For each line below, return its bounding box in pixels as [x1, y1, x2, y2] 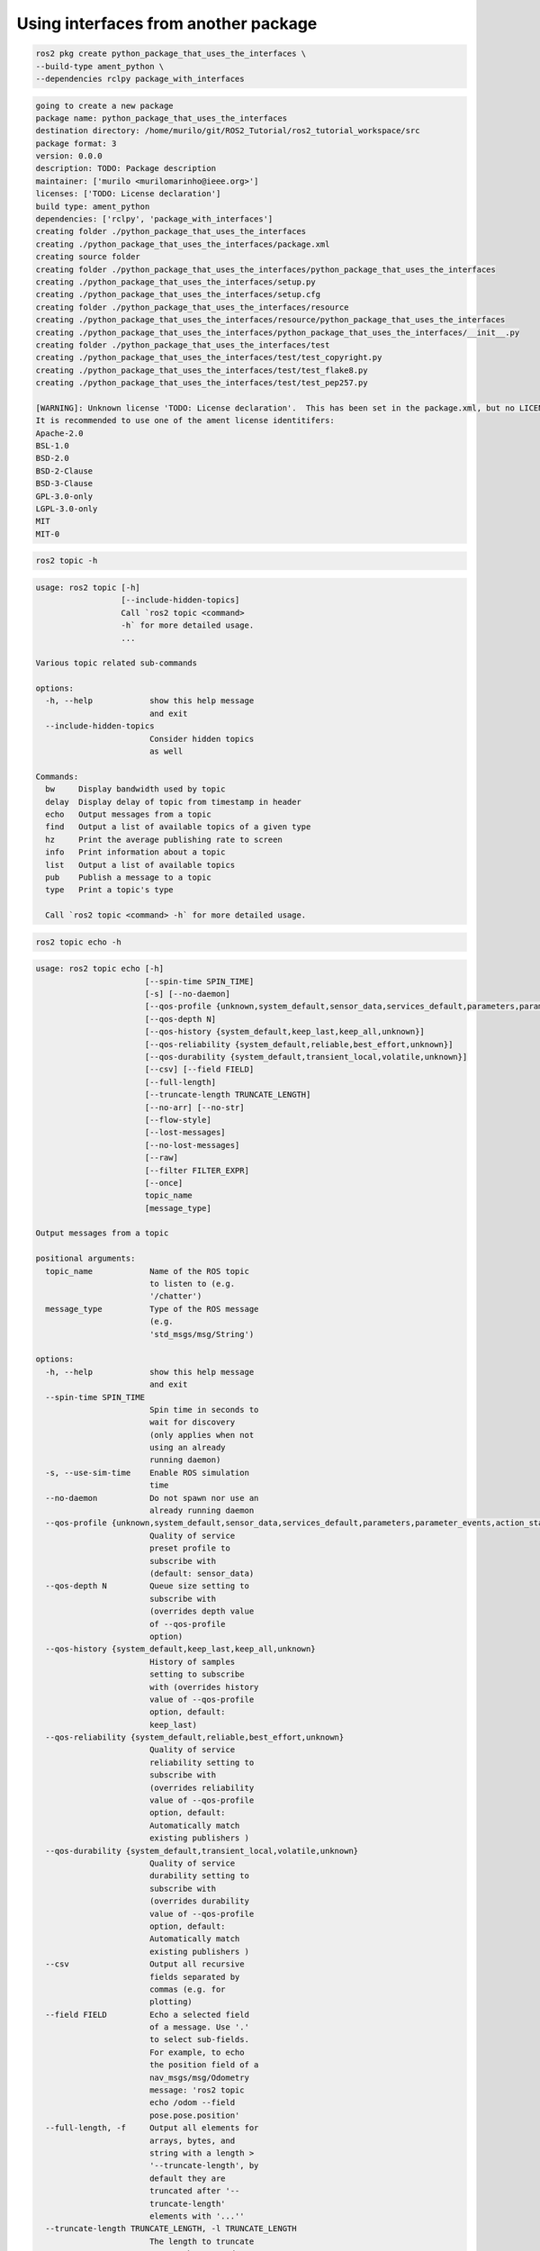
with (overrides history [148, 1682, 259, 1692]
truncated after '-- [148, 2186, 240, 2196]
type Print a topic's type [45, 885, 175, 895]
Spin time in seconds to [148, 1405, 259, 1415]
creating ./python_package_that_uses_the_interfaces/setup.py [35, 276, 316, 287]
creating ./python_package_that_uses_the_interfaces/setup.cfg [35, 289, 321, 300]
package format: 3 [35, 138, 117, 149]
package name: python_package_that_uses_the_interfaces [35, 113, 288, 123]
